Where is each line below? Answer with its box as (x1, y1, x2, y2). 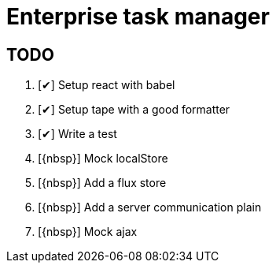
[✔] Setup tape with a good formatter (38, 103, 230, 117)
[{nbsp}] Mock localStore (38, 151, 168, 166)
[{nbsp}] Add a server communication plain (38, 200, 262, 215)
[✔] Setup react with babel (38, 78, 175, 92)
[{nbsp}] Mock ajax (38, 225, 138, 239)
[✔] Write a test (38, 127, 117, 141)
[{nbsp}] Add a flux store (38, 176, 167, 190)
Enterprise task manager (6, 3, 270, 30)
